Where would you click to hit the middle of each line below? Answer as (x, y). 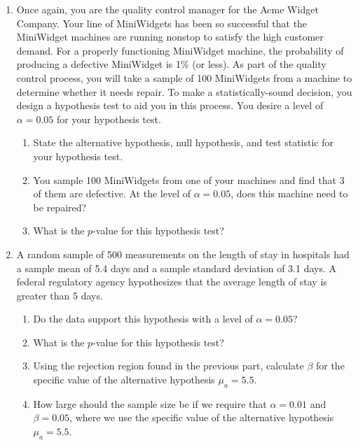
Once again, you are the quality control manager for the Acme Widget (167, 9)
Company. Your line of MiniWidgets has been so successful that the (162, 23)
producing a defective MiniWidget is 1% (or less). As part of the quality (171, 64)
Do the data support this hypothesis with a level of (143, 319)
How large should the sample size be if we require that (150, 403)
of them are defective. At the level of (112, 193)
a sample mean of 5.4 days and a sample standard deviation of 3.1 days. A (176, 268)
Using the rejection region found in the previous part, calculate (168, 366)
